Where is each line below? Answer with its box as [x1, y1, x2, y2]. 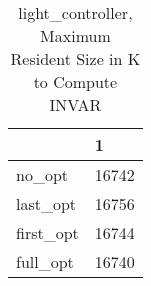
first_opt [16, 221, 79, 244]
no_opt [16, 163, 69, 186]
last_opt [16, 192, 77, 215]
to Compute [33, 70, 118, 93]
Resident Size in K [10, 47, 141, 70]
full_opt [16, 250, 74, 273]
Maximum [40, 24, 111, 47]
